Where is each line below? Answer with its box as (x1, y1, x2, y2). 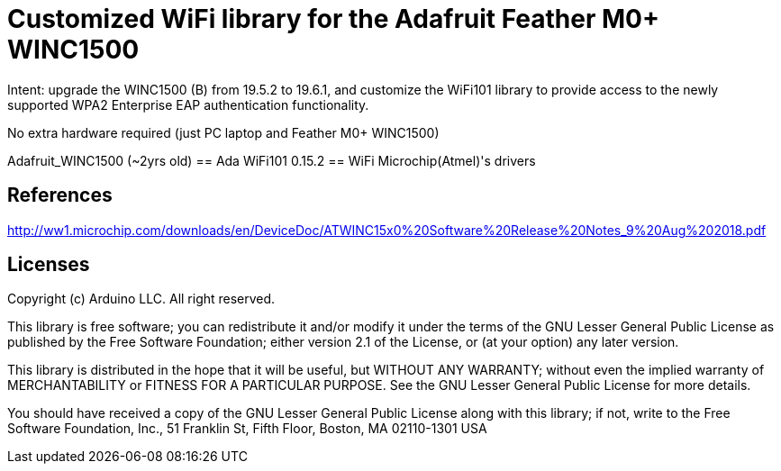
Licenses (7, 253, 90, 276)
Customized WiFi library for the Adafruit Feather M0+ (7, 4, 659, 34)
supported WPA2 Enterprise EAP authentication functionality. (7, 96, 369, 113)
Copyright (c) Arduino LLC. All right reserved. (7, 291, 276, 307)
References (7, 184, 113, 207)
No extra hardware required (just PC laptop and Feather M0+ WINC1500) (7, 124, 440, 140)
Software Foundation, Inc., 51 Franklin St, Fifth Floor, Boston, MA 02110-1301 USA (7, 421, 487, 437)
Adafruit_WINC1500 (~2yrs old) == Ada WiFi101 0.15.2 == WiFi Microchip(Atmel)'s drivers (7, 152, 536, 168)
